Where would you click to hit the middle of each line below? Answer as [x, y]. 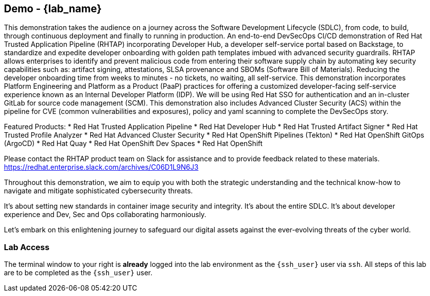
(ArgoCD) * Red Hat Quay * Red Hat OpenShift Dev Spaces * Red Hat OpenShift [133, 144]
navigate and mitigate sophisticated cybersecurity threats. [98, 191]
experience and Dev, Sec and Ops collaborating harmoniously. [105, 215]
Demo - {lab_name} [53, 9]
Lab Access [27, 247]
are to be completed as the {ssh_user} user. [78, 273]
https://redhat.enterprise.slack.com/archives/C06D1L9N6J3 [101, 167]
